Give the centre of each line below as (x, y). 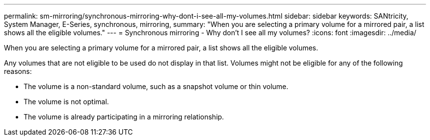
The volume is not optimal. (66, 102)
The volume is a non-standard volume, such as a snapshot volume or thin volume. (156, 86)
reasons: (18, 71)
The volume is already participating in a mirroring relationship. (124, 117)
